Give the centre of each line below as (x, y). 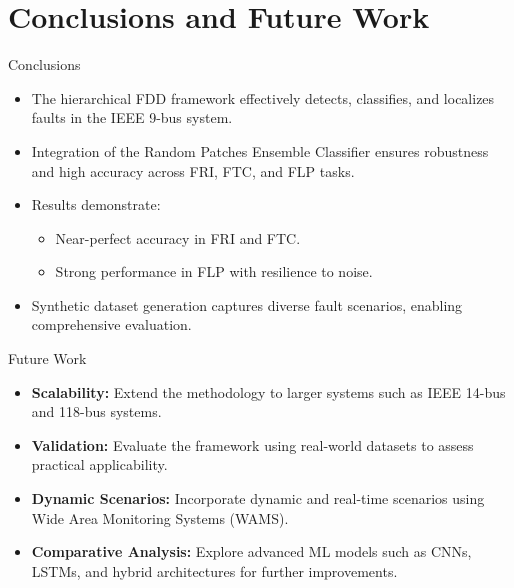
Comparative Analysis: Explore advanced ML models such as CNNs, (251, 551)
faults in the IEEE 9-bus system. (132, 117)
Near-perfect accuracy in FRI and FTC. (178, 237)
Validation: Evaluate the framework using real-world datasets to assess (252, 444)
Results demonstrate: (96, 204)
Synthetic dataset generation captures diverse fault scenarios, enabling (247, 304)
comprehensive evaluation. (111, 324)
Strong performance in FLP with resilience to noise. (214, 271)
